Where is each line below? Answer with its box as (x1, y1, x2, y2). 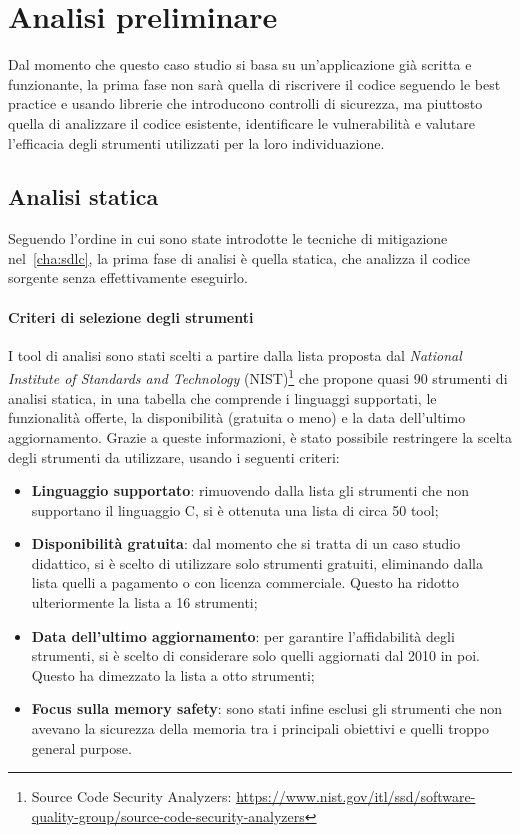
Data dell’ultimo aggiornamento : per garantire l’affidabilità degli (31, 625, 455, 646)
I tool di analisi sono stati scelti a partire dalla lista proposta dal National (8, 344, 462, 365)
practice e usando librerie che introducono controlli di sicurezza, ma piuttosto (8, 93, 483, 114)
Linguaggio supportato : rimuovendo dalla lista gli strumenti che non (31, 480, 470, 501)
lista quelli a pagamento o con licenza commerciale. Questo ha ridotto (31, 572, 459, 593)
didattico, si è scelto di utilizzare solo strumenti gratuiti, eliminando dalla (31, 552, 483, 573)
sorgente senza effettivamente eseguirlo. (8, 267, 248, 288)
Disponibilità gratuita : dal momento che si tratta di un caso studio (31, 533, 461, 554)
